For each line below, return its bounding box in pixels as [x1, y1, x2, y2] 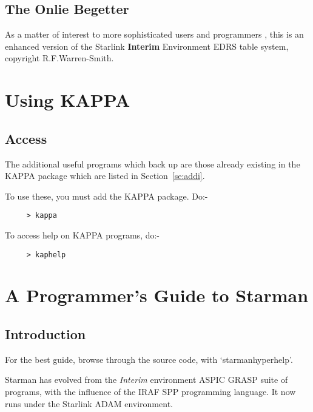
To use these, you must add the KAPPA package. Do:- [5, 189, 208, 202]
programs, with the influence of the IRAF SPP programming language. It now [5, 385, 296, 398]
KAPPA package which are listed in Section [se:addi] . [5, 169, 205, 182]
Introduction [5, 325, 86, 343]
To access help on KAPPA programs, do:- [5, 229, 160, 241]
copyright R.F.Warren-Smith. [5, 52, 114, 64]
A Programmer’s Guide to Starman [5, 283, 309, 308]
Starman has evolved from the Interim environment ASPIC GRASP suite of [5, 373, 288, 386]
